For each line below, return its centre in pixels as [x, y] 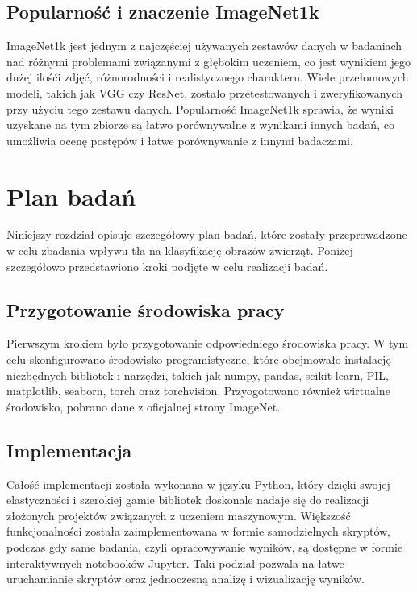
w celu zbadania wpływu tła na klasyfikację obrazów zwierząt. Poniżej [180, 250]
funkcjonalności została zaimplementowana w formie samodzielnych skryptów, [199, 531]
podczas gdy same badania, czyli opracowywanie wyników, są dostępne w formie [205, 547]
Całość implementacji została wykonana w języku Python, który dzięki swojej [198, 484]
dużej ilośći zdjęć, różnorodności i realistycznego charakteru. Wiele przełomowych [208, 77]
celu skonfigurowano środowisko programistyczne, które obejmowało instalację [199, 359]
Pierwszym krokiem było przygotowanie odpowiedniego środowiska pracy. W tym [208, 343]
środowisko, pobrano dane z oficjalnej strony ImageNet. [144, 406]
